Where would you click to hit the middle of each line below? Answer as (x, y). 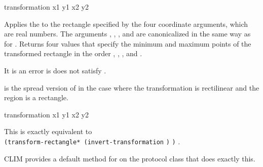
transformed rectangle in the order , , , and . (73, 53)
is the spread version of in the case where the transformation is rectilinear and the (132, 87)
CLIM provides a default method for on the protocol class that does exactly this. (130, 158)
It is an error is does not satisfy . (55, 70)
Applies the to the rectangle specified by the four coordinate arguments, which (126, 24)
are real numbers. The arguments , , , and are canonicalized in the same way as (127, 34)
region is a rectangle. (36, 97)
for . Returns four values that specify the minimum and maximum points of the (128, 43)
